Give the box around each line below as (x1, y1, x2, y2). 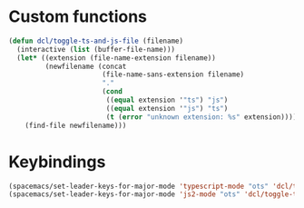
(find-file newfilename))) (25, 121, 127, 130)
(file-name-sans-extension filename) (102, 70, 245, 79)
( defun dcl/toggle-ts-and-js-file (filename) (8, 36, 183, 45)
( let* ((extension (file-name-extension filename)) (16, 53, 217, 63)
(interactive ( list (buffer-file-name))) (16, 45, 176, 54)
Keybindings (8, 152, 106, 172)
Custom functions (8, 6, 147, 27)
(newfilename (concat (44, 62, 127, 71)
